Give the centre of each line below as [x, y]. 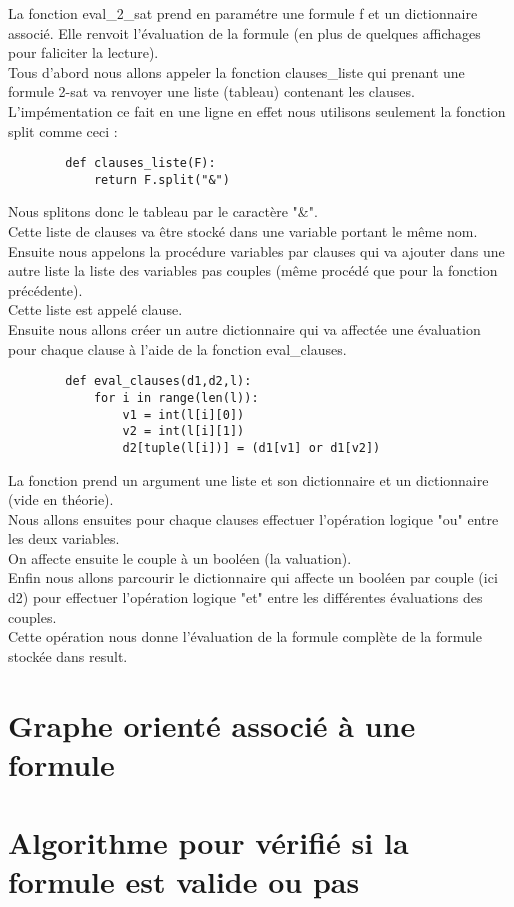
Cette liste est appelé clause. [95, 309]
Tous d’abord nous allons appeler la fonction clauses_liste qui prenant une [236, 71]
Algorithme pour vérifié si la [208, 842]
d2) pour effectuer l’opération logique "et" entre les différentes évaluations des [245, 597]
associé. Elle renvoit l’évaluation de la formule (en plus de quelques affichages [244, 32]
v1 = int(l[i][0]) [183, 414]
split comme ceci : [63, 130]
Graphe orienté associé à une [212, 724]
